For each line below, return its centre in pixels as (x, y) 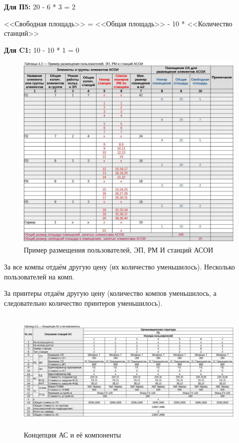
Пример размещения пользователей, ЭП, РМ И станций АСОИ (119, 250)
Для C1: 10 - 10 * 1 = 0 (42, 49)
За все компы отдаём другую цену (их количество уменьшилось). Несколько (119, 266)
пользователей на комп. (39, 276)
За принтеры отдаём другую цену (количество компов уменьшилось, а (110, 293)
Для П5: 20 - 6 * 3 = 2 (40, 6)
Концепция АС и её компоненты (72, 434)
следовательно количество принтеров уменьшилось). (83, 303)
